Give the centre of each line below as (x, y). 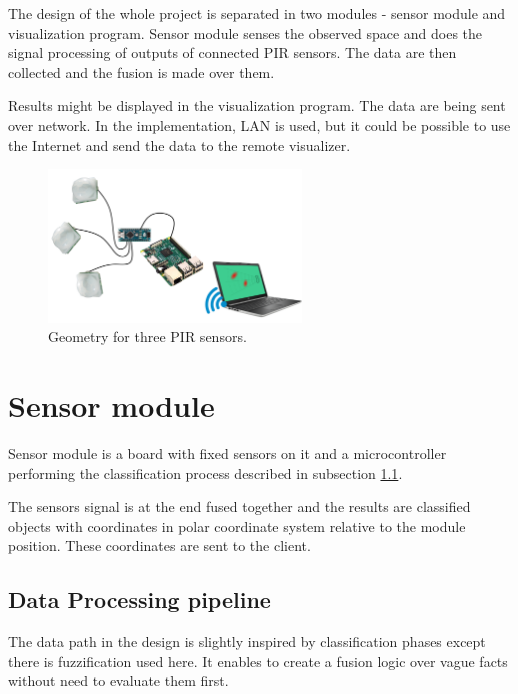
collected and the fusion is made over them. (141, 71)
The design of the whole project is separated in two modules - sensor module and (257, 13)
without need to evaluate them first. (118, 680)
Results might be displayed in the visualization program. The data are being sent (257, 105)
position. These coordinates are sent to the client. (159, 545)
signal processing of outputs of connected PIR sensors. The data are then (232, 52)
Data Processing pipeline (139, 599)
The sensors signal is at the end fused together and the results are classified (239, 506)
